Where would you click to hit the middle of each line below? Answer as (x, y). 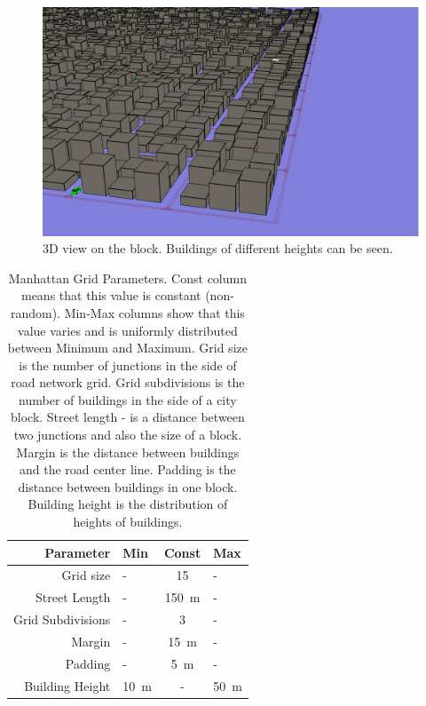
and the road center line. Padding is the (128, 469)
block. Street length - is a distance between (127, 417)
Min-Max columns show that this (154, 312)
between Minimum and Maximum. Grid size (127, 348)
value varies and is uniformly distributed (128, 330)
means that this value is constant (111, 295)
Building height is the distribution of (128, 504)
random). (35, 312)
